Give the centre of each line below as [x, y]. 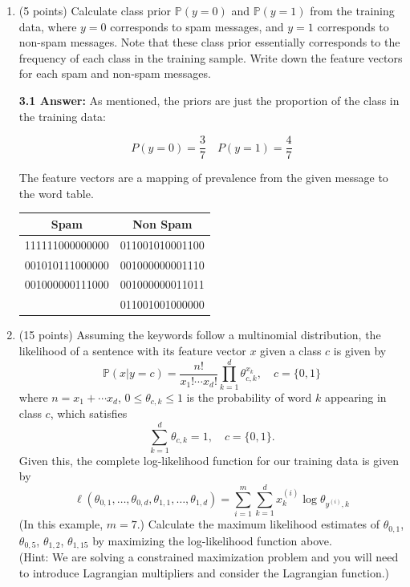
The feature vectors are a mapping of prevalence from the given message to [203, 178]
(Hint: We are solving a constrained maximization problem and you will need [209, 557]
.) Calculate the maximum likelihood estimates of [258, 524]
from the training [352, 10]
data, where [48, 26]
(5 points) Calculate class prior [95, 10]
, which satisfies [89, 413]
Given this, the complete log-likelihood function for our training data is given [209, 460]
